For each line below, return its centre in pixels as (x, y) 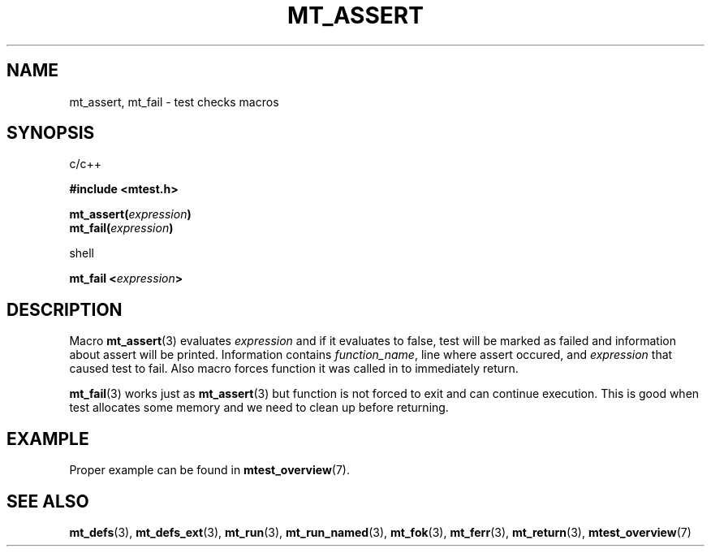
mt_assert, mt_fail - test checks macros (174, 102)
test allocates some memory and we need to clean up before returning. (259, 408)
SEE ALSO (48, 501)
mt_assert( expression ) (130, 214)
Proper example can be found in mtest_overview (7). (209, 470)
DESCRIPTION (65, 309)
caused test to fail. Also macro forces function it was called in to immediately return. (294, 369)
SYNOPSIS (51, 133)
